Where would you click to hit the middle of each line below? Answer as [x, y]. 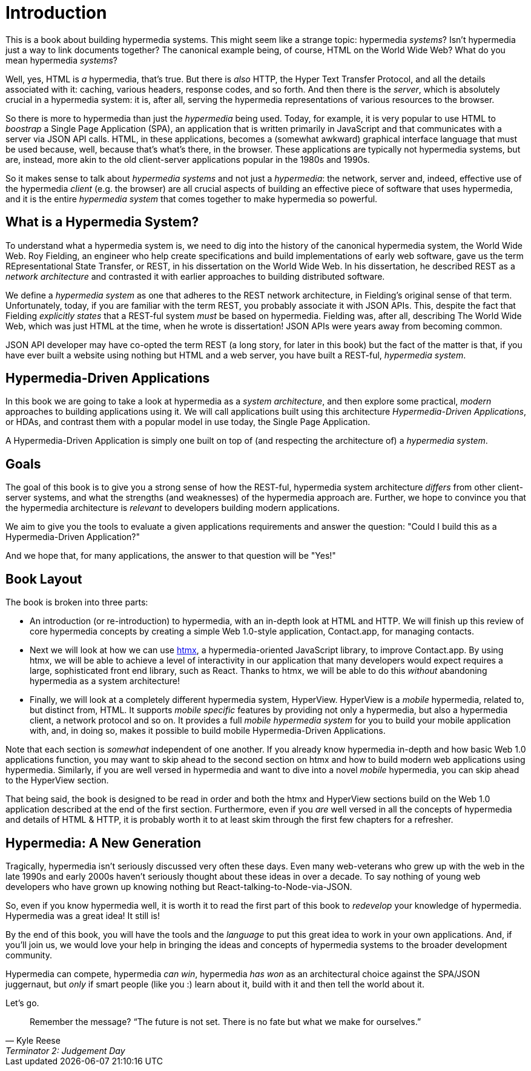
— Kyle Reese [33, 1040]
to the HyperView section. [57, 780]
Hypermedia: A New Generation [104, 843]
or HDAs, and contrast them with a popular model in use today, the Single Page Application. [188, 422]
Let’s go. [22, 1003]
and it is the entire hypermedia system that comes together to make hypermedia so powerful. [192, 199]
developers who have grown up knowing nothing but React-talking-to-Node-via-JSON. [179, 886]
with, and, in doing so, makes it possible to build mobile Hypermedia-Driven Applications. [208, 731]
